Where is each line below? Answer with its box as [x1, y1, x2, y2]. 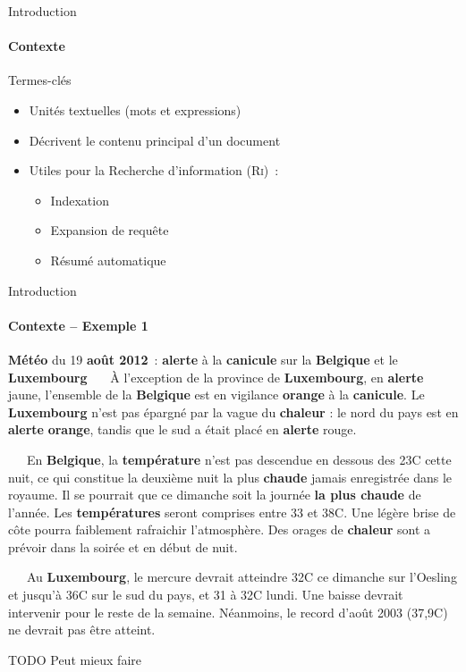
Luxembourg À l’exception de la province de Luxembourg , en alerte [8, 367, 424, 386]
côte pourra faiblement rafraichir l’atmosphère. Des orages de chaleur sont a [8, 520, 431, 539]
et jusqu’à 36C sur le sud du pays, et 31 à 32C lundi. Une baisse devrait [8, 585, 403, 604]
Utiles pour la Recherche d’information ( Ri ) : [29, 161, 279, 180]
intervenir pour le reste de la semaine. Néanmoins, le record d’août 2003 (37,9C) [8, 602, 448, 621]
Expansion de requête [50, 221, 169, 239]
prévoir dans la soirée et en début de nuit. [8, 537, 238, 556]
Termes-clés [8, 71, 72, 89]
